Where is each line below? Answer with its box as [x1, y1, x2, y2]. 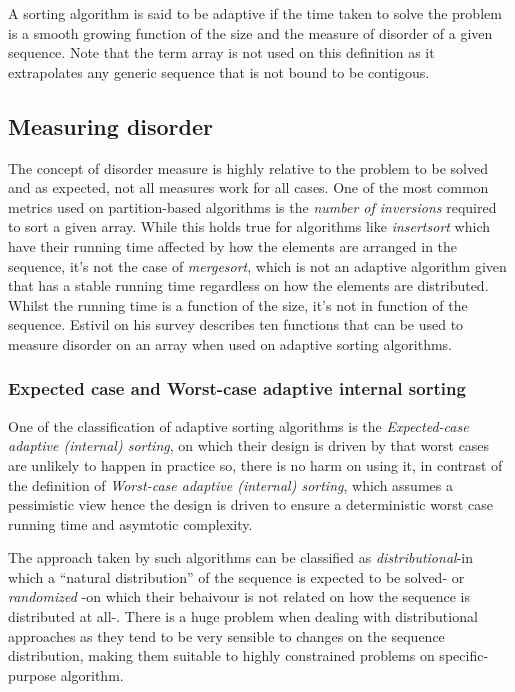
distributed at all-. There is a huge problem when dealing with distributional [8, 606, 478, 627]
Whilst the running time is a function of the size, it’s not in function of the [8, 294, 468, 315]
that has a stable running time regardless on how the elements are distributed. [8, 275, 489, 296]
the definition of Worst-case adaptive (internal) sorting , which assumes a [8, 474, 453, 495]
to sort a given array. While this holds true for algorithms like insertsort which [8, 216, 491, 237]
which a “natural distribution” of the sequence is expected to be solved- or [8, 566, 465, 587]
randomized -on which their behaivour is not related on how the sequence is [8, 586, 470, 607]
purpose [8, 664, 56, 685]
